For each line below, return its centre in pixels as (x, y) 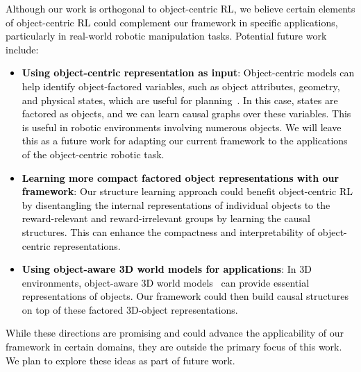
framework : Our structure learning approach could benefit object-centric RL (187, 191)
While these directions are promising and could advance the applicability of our (175, 333)
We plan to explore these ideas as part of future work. (120, 360)
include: (22, 49)
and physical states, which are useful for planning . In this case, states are (180, 100)
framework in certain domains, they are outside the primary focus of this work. (174, 347)
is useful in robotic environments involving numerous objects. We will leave (182, 127)
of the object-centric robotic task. (93, 154)
